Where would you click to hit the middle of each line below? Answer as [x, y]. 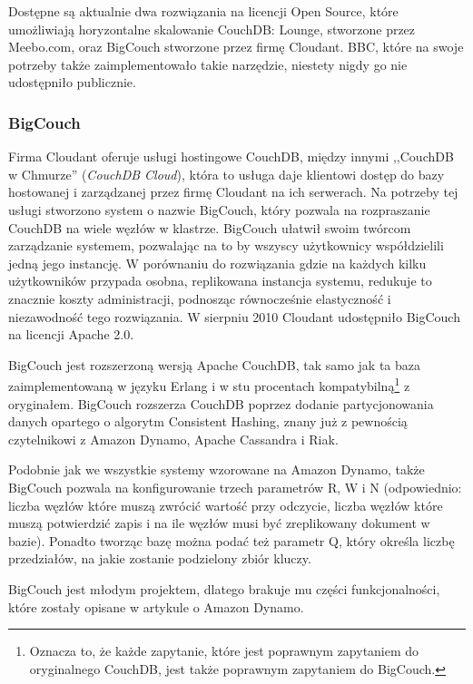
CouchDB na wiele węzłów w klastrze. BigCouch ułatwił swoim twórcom [210, 227]
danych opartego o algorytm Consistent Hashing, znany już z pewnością [208, 421]
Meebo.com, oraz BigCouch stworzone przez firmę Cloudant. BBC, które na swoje [236, 47]
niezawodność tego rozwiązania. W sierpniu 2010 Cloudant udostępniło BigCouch [234, 316]
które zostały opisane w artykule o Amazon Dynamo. [156, 606]
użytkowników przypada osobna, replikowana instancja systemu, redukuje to [220, 281]
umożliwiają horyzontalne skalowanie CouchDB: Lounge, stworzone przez [212, 29]
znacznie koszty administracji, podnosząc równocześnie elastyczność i [200, 298]
